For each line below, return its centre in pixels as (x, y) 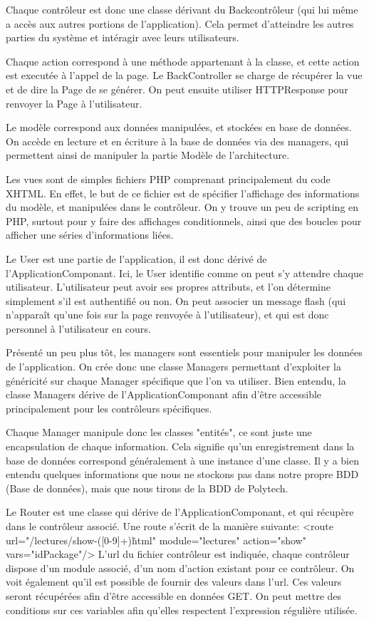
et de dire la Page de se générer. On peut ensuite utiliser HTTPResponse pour (177, 89)
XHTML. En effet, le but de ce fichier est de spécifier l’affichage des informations (183, 193)
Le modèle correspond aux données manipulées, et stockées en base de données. (179, 127)
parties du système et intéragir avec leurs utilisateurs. (123, 37)
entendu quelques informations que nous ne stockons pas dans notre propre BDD (182, 474)
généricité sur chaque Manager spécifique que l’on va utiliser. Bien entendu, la (176, 380)
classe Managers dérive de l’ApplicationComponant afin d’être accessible (164, 394)
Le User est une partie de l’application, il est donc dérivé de (136, 258)
